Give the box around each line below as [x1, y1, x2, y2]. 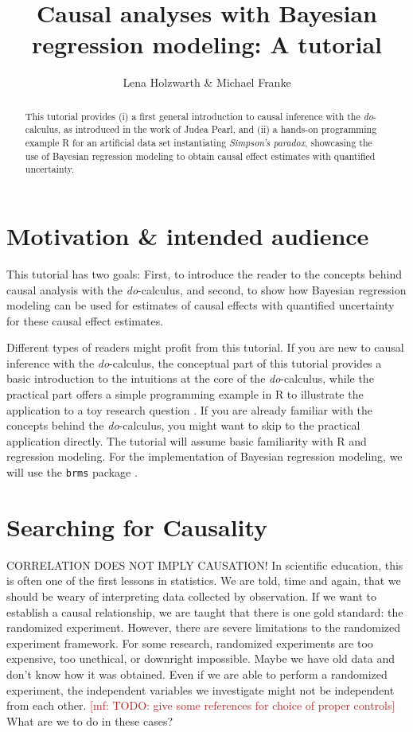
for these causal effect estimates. [6, 312, 164, 329]
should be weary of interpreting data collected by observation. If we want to [6, 588, 377, 605]
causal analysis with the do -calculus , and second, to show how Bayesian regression [6, 281, 407, 298]
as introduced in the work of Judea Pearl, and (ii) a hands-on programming [64, 123, 377, 136]
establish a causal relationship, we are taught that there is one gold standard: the [6, 603, 403, 620]
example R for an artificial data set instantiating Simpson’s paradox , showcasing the [25, 136, 372, 150]
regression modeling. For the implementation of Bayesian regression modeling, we [6, 448, 403, 465]
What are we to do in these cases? [6, 712, 173, 729]
